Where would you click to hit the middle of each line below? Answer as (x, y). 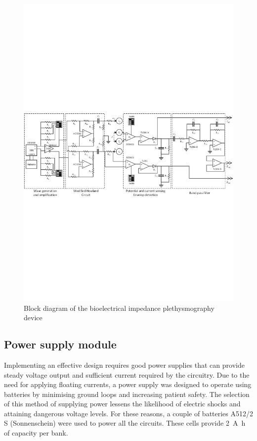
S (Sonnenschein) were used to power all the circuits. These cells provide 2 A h (125, 423)
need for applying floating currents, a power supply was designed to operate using (128, 384)
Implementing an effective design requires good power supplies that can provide (124, 365)
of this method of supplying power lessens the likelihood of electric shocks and (122, 404)
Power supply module (60, 344)
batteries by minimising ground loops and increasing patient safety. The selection (127, 394)
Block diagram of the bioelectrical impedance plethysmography (119, 308)
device (33, 318)
